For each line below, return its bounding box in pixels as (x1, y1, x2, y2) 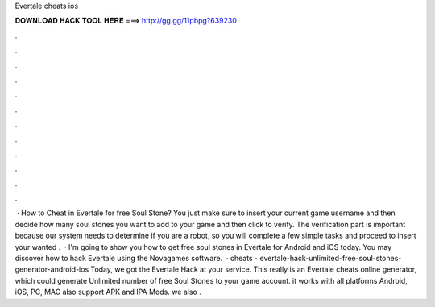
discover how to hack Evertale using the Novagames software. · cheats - (14, 254, 259, 263)
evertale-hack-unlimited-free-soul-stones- (259, 254, 402, 263)
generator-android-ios (14, 264, 89, 274)
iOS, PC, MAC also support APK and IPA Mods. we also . (14, 287, 201, 297)
